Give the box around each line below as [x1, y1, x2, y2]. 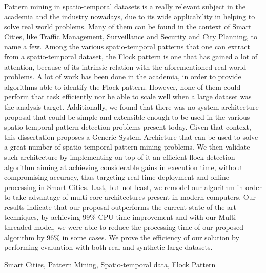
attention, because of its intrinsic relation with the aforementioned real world [4, 61, 247, 72]
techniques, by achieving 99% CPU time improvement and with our [4, 212, 216, 222]
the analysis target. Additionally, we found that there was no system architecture [4, 101, 259, 112]
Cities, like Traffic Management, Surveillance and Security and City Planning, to [4, 31, 257, 41]
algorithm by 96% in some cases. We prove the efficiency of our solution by [4, 232, 239, 242]
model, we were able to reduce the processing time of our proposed [34, 222, 244, 233]
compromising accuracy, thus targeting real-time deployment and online [4, 172, 229, 182]
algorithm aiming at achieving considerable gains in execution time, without [4, 161, 243, 172]
